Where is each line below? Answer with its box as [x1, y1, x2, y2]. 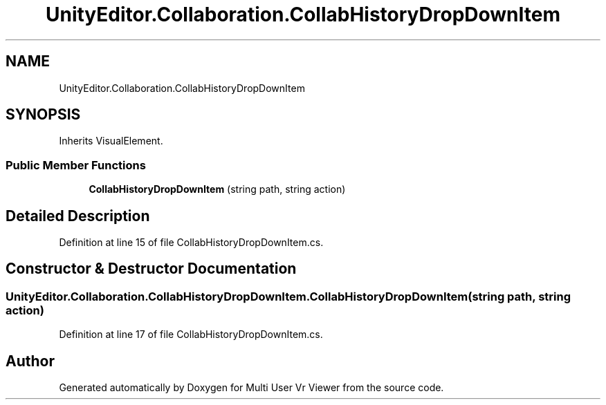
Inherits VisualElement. [59, 135, 163, 147]
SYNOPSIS [6, 106, 81, 124]
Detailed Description [6, 207, 150, 225]
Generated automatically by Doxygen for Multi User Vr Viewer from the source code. [59, 382, 444, 394]
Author [6, 352, 55, 370]
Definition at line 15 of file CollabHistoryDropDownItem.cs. [59, 236, 324, 249]
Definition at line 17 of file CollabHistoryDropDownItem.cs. [59, 328, 323, 341]
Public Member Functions [6, 158, 146, 172]
